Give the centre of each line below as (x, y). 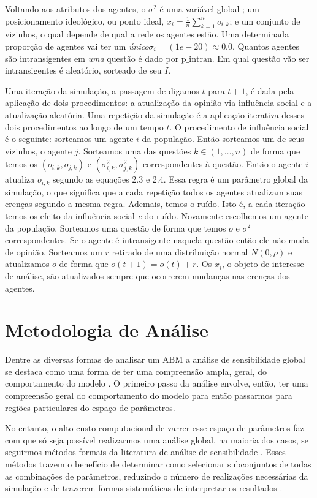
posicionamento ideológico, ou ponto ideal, (85, 21)
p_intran (197, 59)
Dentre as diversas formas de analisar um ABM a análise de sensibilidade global (155, 359)
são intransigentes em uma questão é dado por (92, 58)
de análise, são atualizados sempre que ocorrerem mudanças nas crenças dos (147, 275)
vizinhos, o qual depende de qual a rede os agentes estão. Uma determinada (147, 34)
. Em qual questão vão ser (261, 58)
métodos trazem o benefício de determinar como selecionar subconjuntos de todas (158, 464)
